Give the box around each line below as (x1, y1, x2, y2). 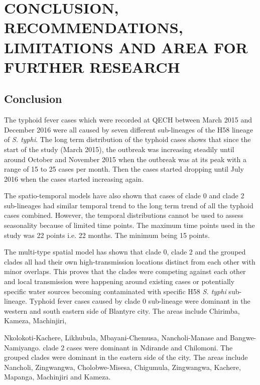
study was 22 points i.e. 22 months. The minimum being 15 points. (4, 229, 210, 240)
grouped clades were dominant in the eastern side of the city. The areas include (4, 352, 248, 362)
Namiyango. (4, 342, 41, 352)
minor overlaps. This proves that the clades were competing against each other (4, 266, 246, 277)
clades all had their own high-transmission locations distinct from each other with (4, 256, 255, 267)
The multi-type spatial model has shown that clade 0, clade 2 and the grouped (4, 246, 246, 257)
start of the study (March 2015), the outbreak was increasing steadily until (4, 144, 234, 154)
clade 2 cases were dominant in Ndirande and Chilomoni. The (43, 342, 233, 352)
